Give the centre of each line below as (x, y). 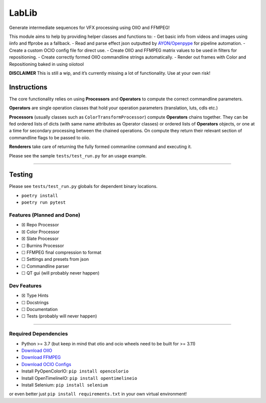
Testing (21, 175)
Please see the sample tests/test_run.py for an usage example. (78, 155)
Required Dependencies (39, 334)
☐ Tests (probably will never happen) (59, 316)
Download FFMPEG (41, 357)
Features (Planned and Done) (45, 215)
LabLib (23, 13)
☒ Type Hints (35, 296)
